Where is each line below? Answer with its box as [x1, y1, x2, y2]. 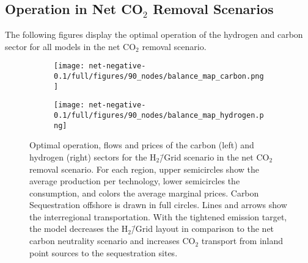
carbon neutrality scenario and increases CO [29, 234, 196, 247]
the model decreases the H [29, 222, 128, 235]
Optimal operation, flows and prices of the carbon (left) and [29, 139, 254, 151]
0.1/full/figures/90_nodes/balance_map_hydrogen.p [54, 111, 264, 120]
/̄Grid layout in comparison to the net [131, 222, 274, 235]
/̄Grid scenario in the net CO [159, 150, 269, 163]
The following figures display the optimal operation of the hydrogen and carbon [5, 28, 303, 41]
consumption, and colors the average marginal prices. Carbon [29, 186, 259, 199]
